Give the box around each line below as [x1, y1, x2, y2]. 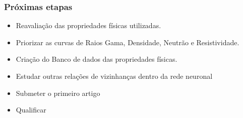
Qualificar [16, 104, 46, 115]
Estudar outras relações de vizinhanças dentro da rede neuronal [16, 71, 213, 81]
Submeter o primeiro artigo [16, 87, 100, 98]
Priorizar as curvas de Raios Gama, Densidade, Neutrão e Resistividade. [16, 37, 239, 47]
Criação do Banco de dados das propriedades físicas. [16, 54, 177, 64]
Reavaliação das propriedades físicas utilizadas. [16, 20, 161, 31]
